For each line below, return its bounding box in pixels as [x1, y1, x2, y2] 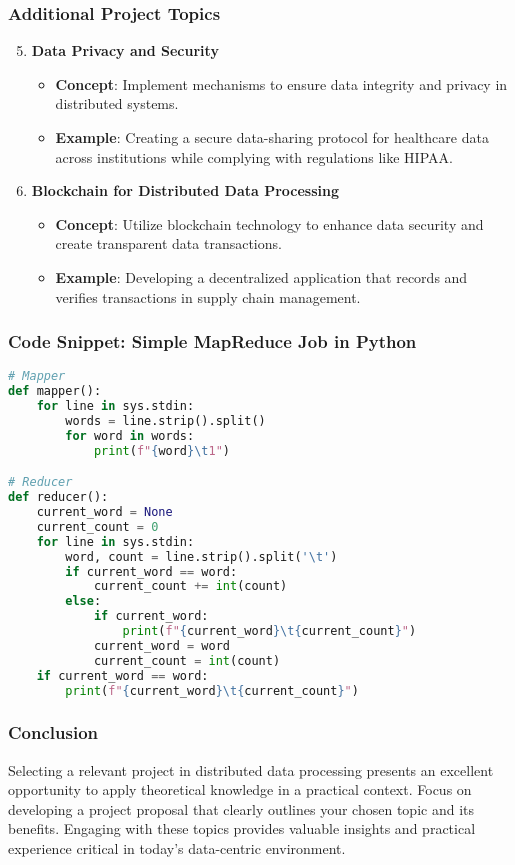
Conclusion [8, 720, 98, 745]
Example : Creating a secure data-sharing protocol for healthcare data [55, 127, 489, 147]
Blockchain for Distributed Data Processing [31, 180, 340, 201]
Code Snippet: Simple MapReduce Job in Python [8, 329, 417, 354]
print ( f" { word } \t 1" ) [93, 443, 231, 458]
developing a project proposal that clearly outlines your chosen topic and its [8, 798, 474, 819]
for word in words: [65, 428, 195, 443]
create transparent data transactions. [55, 233, 282, 254]
